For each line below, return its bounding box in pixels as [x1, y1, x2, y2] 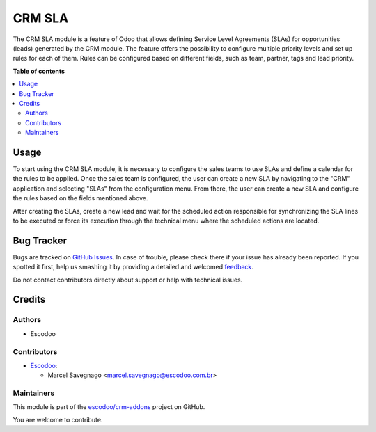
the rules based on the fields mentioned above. [13, 194, 148, 202]
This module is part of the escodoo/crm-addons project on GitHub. [13, 403, 205, 411]
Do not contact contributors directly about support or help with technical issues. [13, 275, 243, 284]
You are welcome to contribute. [13, 415, 103, 424]
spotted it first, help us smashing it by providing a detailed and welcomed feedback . [13, 263, 254, 271]
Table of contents [13, 67, 65, 75]
